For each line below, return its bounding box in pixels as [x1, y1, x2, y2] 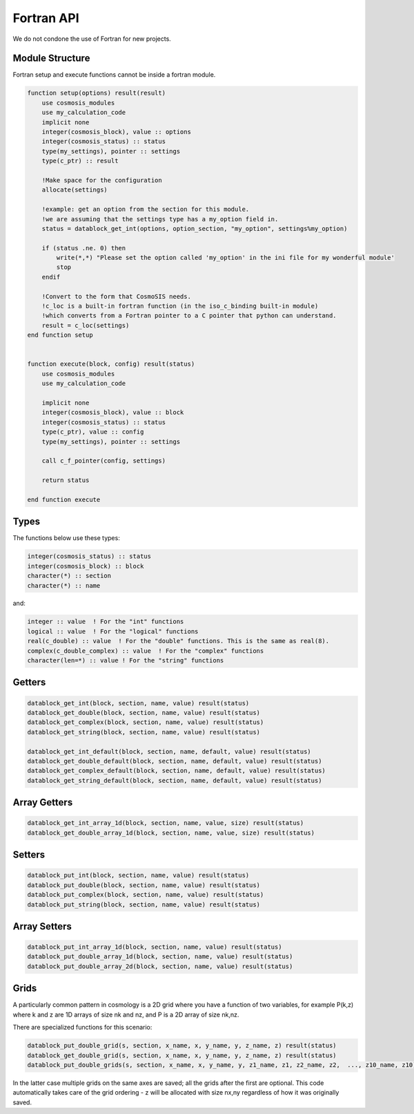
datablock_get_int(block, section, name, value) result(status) [27, 699, 250, 707]
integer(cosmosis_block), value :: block [41, 409, 184, 416]
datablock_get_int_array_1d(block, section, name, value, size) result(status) [27, 819, 304, 827]
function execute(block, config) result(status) [27, 360, 195, 368]
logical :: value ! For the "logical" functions [27, 627, 199, 635]
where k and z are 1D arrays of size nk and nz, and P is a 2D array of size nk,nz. [12, 1010, 239, 1019]
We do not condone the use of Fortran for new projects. [12, 35, 172, 43]
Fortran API [12, 10, 79, 26]
